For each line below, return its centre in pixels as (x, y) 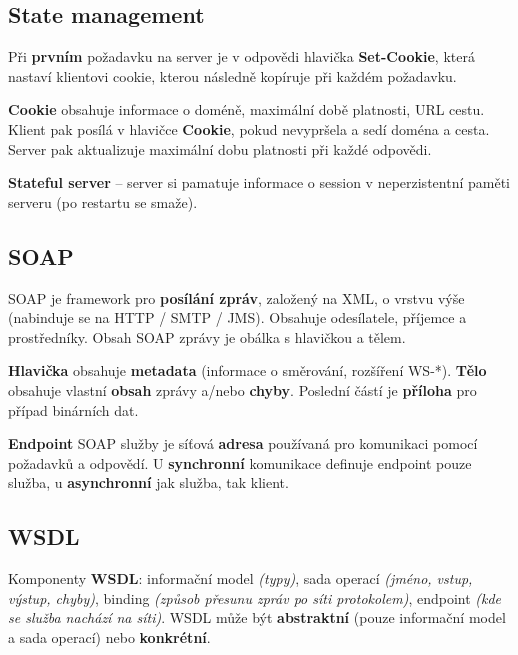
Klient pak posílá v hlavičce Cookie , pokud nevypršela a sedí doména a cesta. (249, 128)
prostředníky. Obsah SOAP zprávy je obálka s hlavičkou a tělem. (207, 336)
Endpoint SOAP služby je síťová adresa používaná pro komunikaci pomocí (243, 443)
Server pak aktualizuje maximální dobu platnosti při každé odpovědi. (220, 148)
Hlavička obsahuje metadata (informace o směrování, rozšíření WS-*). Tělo (247, 370)
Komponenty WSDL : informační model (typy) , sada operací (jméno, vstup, (240, 578)
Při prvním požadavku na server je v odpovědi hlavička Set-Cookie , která (241, 56)
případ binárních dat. (73, 409)
